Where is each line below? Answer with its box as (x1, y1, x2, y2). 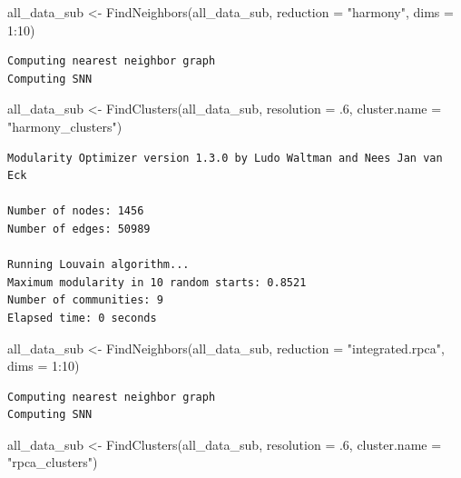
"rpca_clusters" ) (7, 453, 98, 472)
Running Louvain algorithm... (7, 258, 190, 272)
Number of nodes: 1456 (7, 204, 144, 218)
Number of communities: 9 (7, 294, 163, 307)
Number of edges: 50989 (7, 222, 151, 235)
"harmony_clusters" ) (7, 116, 123, 135)
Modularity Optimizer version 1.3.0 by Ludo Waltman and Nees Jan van (7, 151, 443, 164)
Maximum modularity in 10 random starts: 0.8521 (7, 275, 307, 289)
